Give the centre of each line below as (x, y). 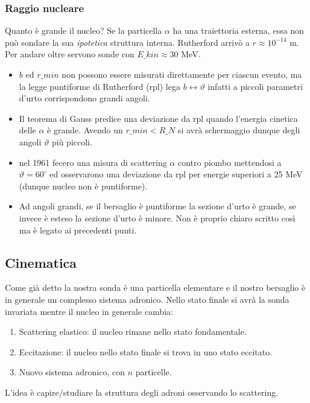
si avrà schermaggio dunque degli (239, 130)
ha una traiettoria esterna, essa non (238, 30)
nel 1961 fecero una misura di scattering (93, 162)
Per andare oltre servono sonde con (70, 54)
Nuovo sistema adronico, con (72, 372)
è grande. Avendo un (85, 130)
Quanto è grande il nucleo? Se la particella (84, 30)
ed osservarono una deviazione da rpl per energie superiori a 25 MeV (176, 174)
